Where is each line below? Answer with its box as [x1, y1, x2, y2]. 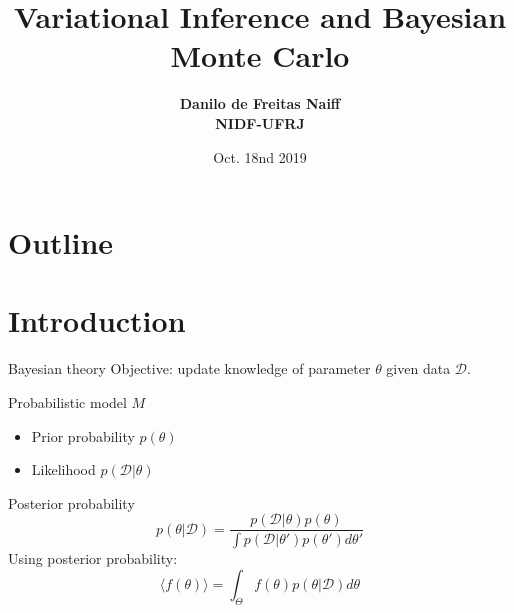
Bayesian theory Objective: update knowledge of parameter [8, 358, 371, 379]
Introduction [8, 300, 186, 341]
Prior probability [31, 425, 135, 446]
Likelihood [31, 459, 96, 480]
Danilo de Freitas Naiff [179, 93, 341, 114]
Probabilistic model [8, 392, 127, 412]
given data [386, 358, 451, 379]
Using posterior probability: [8, 548, 178, 569]
